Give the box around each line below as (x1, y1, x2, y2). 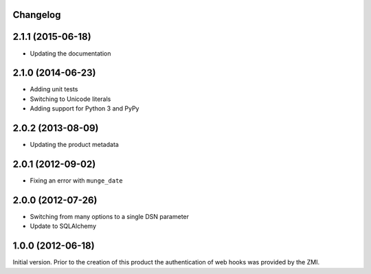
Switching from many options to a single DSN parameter (30, 212, 189, 220)
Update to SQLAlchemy (30, 222, 96, 230)
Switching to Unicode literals (30, 95, 111, 103)
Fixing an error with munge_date (30, 176, 123, 185)
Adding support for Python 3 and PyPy (30, 104, 139, 113)
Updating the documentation (30, 49, 111, 58)
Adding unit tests (30, 85, 78, 93)
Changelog (12, 9, 61, 21)
